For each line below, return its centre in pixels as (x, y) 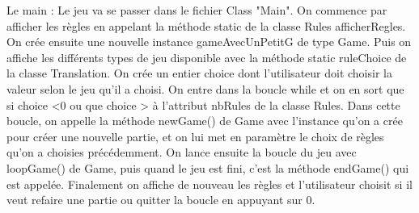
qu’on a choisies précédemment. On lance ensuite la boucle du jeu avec (182, 152)
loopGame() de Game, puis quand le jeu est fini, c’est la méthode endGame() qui (208, 167)
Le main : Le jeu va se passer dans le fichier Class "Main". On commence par (197, 10)
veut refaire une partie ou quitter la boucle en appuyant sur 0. (161, 200)
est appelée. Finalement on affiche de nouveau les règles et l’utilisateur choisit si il (209, 184)
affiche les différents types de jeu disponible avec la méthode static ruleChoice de (207, 57)
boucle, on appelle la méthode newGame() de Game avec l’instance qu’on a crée (205, 121)
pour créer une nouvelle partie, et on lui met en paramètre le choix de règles (195, 136)
